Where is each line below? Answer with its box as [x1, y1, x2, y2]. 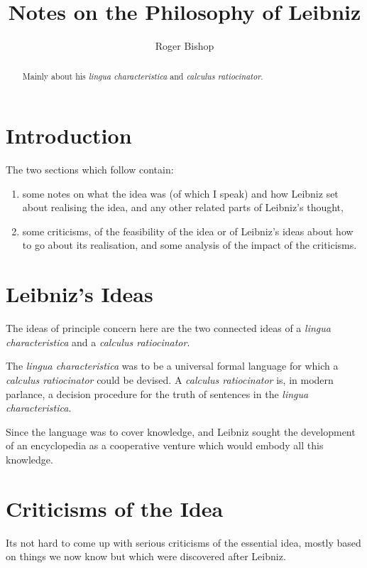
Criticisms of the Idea [6, 493, 224, 523]
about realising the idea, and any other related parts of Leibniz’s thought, [22, 200, 344, 215]
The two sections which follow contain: [6, 162, 174, 177]
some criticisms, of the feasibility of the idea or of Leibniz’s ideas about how [22, 223, 354, 238]
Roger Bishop [155, 38, 214, 53]
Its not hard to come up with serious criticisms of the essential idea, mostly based [6, 535, 361, 550]
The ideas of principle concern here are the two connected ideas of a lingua [6, 321, 331, 336]
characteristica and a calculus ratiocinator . [6, 334, 190, 349]
